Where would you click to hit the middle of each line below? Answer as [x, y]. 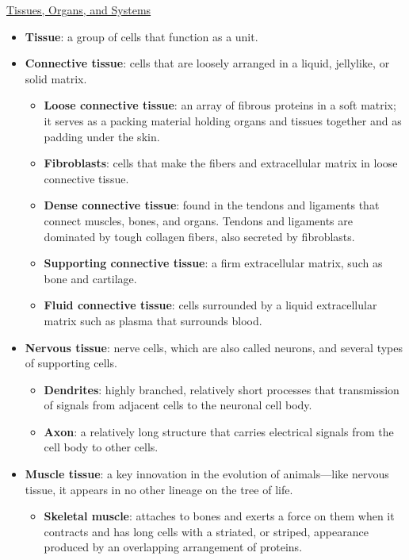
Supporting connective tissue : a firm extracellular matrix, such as [213, 263]
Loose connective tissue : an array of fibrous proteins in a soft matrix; [220, 105]
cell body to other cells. [101, 447]
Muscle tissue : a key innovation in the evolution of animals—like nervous [207, 474]
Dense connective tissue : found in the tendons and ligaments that [212, 205]
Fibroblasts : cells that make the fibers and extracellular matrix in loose [221, 163]
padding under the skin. [102, 136]
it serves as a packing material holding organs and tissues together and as [223, 120]
